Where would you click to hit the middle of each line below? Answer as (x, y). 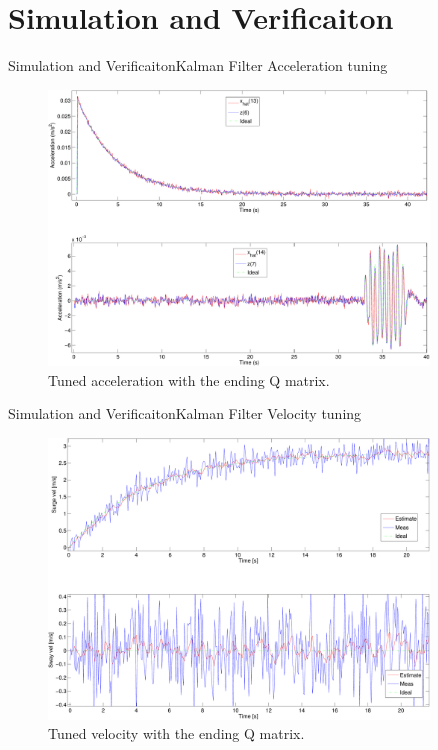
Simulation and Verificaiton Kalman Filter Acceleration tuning (198, 65)
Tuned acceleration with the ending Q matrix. (189, 379)
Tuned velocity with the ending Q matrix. (176, 733)
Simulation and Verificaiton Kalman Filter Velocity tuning (185, 413)
